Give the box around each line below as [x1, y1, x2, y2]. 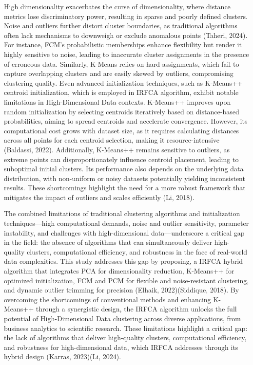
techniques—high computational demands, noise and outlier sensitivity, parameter [4, 218, 249, 228]
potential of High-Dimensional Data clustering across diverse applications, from [4, 313, 241, 323]
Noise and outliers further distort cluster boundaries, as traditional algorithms [4, 20, 237, 31]
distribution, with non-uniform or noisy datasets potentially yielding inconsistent [4, 173, 245, 183]
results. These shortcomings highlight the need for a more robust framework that [4, 182, 246, 193]
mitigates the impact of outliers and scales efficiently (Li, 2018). [4, 192, 195, 202]
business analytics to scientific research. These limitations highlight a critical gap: [4, 323, 248, 333]
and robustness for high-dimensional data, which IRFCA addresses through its [4, 342, 238, 352]
